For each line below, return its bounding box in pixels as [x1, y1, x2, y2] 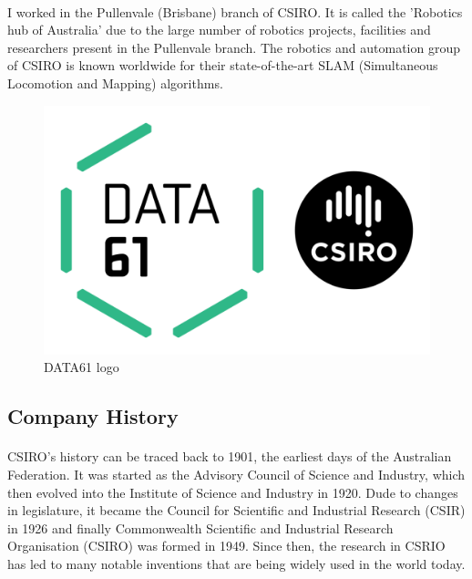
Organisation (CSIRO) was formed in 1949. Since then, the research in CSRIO [7, 536, 446, 555]
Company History [7, 402, 179, 430]
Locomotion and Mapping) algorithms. [7, 73, 223, 92]
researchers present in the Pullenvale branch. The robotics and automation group [7, 37, 461, 57]
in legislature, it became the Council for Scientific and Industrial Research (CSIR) [7, 501, 466, 520]
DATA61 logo [44, 357, 119, 377]
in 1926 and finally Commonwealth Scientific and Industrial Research [7, 518, 394, 537]
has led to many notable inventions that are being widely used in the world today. [7, 553, 466, 573]
